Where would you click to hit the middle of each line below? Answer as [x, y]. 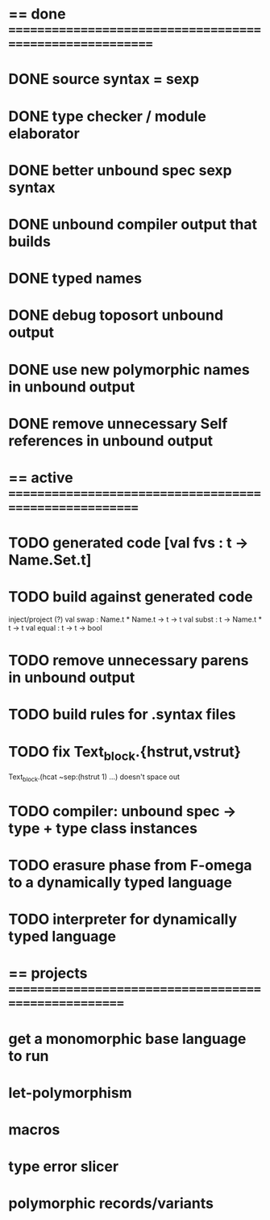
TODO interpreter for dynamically [123, 919]
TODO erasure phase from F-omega [130, 866]
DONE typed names [75, 279]
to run [29, 1056]
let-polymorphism [70, 1093]
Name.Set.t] [50, 560]
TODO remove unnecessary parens [129, 661]
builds [29, 241]
